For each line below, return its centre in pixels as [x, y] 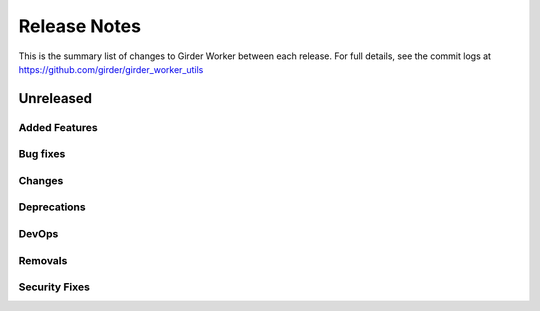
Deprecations [52, 207]
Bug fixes [42, 154]
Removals [43, 260]
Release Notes [80, 26]
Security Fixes [54, 287]
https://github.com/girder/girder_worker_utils [111, 69]
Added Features [58, 127]
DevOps [38, 233]
